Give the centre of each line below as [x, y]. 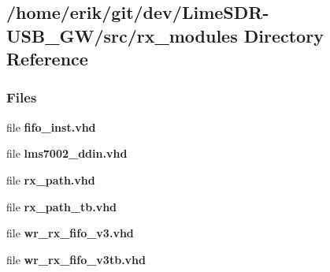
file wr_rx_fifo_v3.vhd [70, 233]
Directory [284, 35]
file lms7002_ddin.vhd [67, 153]
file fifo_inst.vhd [51, 127]
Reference [47, 59]
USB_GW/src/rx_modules [122, 35]
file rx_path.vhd [51, 179]
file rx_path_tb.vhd [62, 206]
